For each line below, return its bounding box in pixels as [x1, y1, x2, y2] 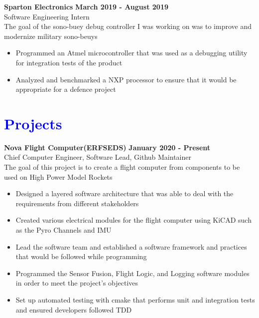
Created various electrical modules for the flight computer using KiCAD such [15, 215, 252, 225]
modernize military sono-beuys [4, 30, 98, 41]
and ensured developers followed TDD [15, 304, 132, 315]
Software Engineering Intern [4, 11, 90, 21]
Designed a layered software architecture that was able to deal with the [15, 188, 234, 199]
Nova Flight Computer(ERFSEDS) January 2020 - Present [4, 142, 211, 152]
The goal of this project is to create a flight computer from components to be [4, 162, 240, 172]
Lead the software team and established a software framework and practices [15, 241, 247, 252]
